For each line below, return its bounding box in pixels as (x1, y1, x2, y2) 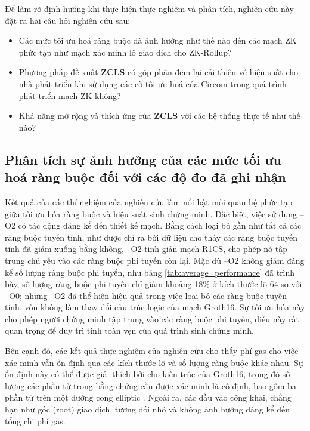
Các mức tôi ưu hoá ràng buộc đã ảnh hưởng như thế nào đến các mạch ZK (18, 34, 297, 47)
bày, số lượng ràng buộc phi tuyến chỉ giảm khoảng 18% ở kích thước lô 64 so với (5, 278, 302, 290)
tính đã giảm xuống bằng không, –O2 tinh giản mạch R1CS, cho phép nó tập (5, 242, 287, 255)
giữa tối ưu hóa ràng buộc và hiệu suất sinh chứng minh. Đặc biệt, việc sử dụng (5, 207, 297, 220)
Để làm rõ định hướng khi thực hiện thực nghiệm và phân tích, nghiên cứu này (5, 2, 294, 14)
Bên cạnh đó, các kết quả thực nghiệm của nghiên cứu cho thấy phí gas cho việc (5, 344, 299, 357)
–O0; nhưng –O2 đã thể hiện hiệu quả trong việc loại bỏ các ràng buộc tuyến (5, 289, 287, 301)
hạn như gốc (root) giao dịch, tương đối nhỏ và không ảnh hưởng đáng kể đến (5, 403, 290, 415)
